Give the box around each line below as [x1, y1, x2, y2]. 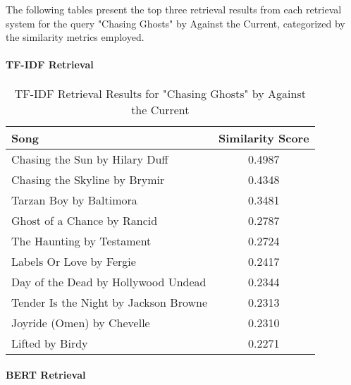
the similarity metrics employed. [6, 30, 144, 44]
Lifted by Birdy [11, 334, 88, 351]
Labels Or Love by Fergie [11, 252, 136, 269]
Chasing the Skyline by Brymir [11, 171, 165, 188]
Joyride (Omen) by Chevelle [11, 314, 150, 331]
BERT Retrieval [6, 367, 86, 382]
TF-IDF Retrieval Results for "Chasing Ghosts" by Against [14, 85, 306, 102]
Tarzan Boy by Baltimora [11, 191, 137, 208]
